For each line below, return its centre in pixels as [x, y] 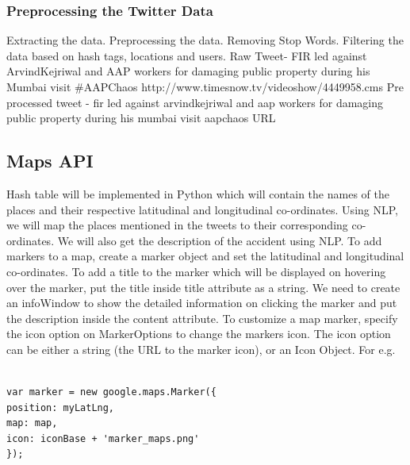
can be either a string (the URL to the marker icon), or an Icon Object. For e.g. [201, 349]
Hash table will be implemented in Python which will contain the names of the [198, 193]
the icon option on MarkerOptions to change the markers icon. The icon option [199, 334]
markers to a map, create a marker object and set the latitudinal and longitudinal [205, 256]
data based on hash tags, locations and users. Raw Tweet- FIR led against [187, 55]
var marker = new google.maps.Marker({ [111, 392]
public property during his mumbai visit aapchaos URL [141, 118]
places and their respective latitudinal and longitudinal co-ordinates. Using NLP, [202, 209]
